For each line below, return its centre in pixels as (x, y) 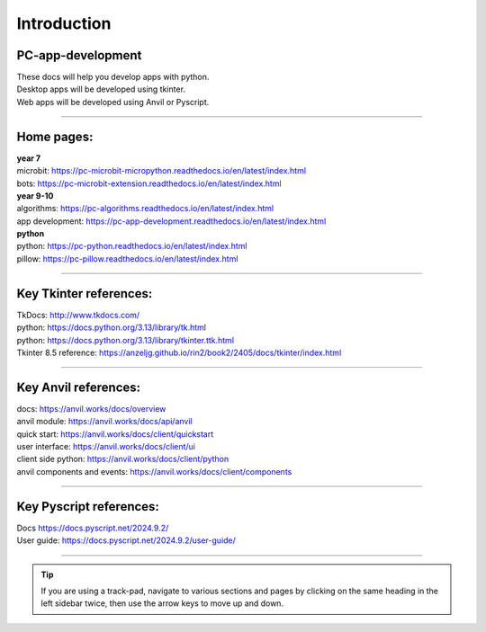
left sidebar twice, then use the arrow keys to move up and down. (162, 603)
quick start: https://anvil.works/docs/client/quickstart (115, 434)
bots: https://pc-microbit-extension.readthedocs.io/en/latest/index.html (149, 183)
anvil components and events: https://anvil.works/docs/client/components (154, 471)
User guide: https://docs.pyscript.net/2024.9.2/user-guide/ (126, 540)
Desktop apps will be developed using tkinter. (101, 89)
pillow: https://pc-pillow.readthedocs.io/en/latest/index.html (127, 258)
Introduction (64, 23)
